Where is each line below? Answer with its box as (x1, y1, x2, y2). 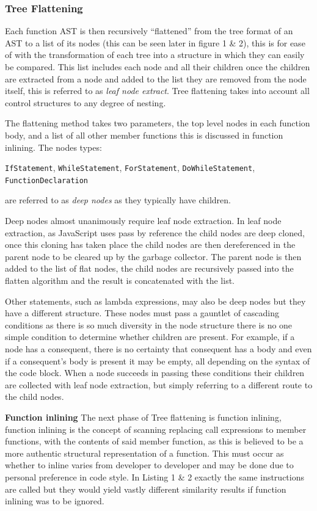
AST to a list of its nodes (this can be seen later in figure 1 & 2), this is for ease (5, 36, 305, 49)
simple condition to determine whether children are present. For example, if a (5, 330, 295, 343)
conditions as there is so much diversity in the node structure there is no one (5, 318, 293, 331)
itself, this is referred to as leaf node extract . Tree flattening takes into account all (5, 84, 310, 97)
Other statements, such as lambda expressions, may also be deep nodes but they (5, 294, 306, 307)
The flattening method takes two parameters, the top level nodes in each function (5, 117, 310, 129)
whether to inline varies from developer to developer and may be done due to (5, 458, 294, 471)
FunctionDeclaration (5, 176, 89, 185)
